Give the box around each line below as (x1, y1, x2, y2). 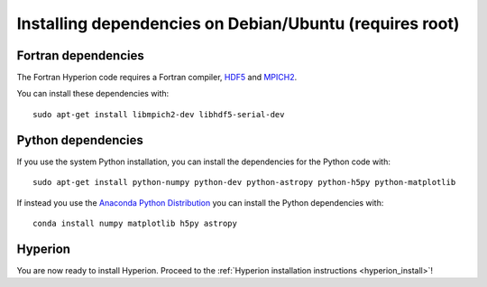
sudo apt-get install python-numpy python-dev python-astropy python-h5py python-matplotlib (32, 177, 456, 188)
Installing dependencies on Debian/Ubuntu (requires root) (16, 14, 460, 33)
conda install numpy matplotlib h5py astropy (32, 218, 238, 228)
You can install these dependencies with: (16, 88, 170, 99)
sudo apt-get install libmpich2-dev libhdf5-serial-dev (32, 109, 285, 119)
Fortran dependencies (16, 48, 144, 63)
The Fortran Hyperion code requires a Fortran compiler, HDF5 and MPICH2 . (16, 72, 298, 83)
